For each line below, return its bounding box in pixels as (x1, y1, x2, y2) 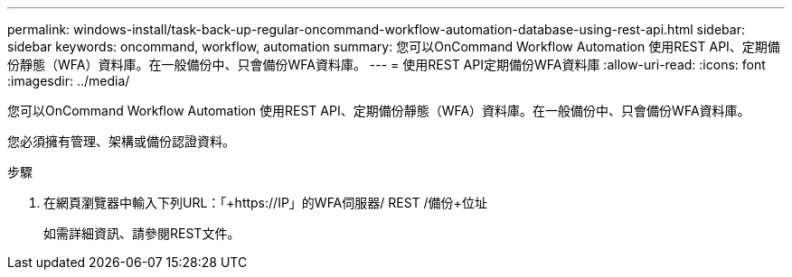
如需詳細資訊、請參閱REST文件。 (43, 226, 240, 241)
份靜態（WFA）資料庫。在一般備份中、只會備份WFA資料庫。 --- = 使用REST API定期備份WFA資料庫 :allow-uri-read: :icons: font (7, 57, 766, 72)
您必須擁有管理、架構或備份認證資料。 (7, 134, 235, 149)
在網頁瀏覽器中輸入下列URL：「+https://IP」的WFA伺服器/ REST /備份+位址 (43, 195, 487, 210)
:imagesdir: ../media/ (7, 73, 130, 88)
